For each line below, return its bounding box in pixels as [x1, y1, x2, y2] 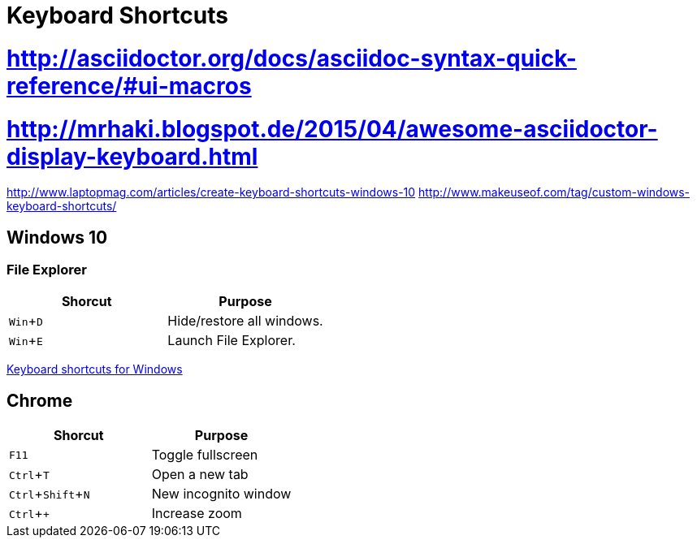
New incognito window [151, 486, 292, 503]
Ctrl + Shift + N [9, 486, 90, 503]
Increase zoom [151, 505, 242, 522]
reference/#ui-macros [6, 71, 252, 100]
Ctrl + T [9, 466, 50, 483]
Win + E [9, 332, 43, 349]
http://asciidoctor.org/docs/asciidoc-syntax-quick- [6, 44, 577, 72]
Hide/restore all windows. [167, 313, 323, 330]
